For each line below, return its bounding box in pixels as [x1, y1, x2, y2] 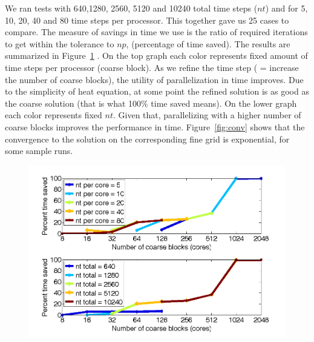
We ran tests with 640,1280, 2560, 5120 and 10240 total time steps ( [5, 2, 258, 14]
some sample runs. [5, 144, 73, 157]
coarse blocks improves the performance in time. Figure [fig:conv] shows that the [5, 120, 305, 133]
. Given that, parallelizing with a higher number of [113, 109, 301, 121]
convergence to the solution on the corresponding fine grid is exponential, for [5, 132, 290, 145]
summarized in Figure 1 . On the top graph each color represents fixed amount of [5, 49, 308, 62]
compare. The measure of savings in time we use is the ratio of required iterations [5, 25, 308, 38]
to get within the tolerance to [5, 37, 114, 50]
